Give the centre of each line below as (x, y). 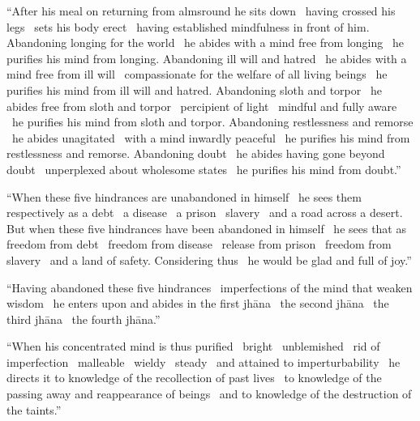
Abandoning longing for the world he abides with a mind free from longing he (205, 43)
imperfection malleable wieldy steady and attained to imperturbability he (204, 361)
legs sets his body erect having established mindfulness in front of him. (188, 26)
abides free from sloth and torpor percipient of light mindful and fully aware (202, 106)
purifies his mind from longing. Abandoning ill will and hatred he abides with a (207, 58)
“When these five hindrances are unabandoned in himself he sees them (184, 196)
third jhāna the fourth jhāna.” (84, 319)
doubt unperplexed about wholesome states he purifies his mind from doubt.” (204, 169)
